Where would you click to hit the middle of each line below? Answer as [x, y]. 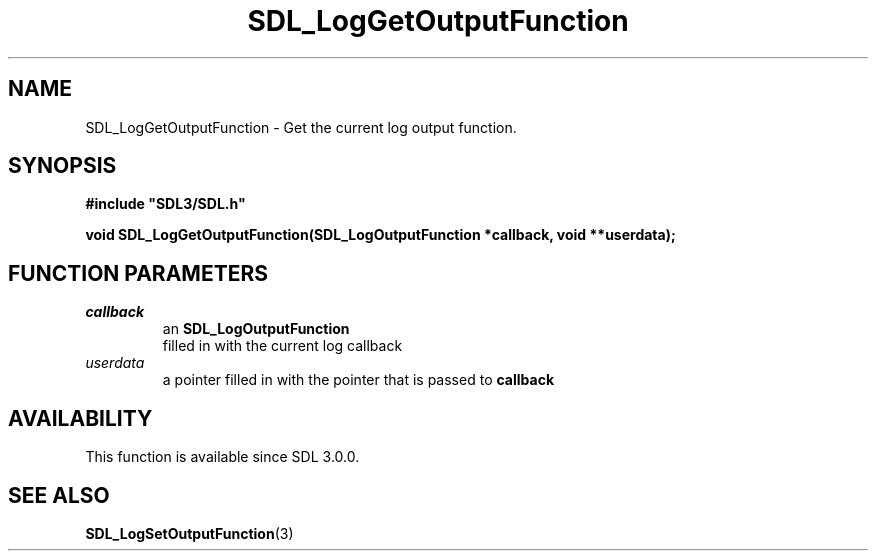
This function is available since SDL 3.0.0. [222, 457]
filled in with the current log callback [282, 346]
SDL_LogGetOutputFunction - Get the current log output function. [301, 127]
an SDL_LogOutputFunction [256, 329]
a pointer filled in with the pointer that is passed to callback [358, 380]
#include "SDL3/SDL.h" [165, 204]
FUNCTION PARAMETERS [138, 273]
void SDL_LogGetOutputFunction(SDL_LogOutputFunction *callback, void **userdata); [380, 235]
